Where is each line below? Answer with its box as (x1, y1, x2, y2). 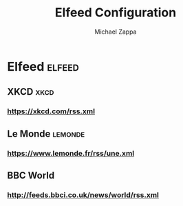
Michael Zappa (94, 27, 137, 36)
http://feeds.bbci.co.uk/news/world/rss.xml (7, 190, 160, 200)
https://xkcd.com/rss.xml (7, 106, 95, 116)
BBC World (7, 170, 55, 181)
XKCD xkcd (7, 86, 54, 98)
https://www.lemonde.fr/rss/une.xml (7, 148, 135, 158)
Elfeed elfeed (7, 58, 79, 74)
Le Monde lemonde (7, 128, 85, 139)
